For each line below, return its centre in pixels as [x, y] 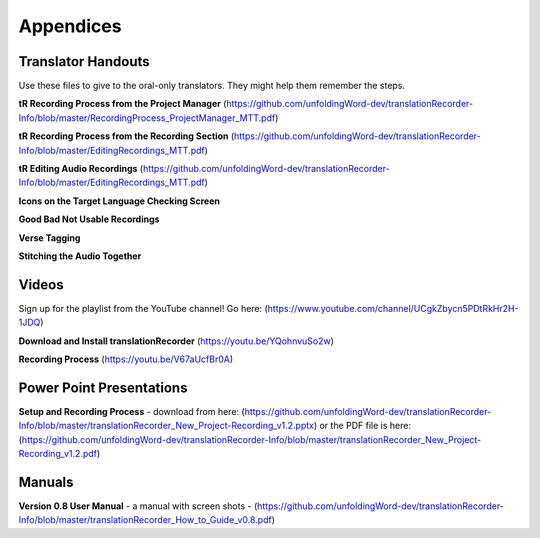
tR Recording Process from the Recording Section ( [126, 136]
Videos [41, 284]
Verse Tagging [49, 237]
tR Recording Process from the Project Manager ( [122, 104]
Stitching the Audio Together [80, 256]
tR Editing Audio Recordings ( [81, 169]
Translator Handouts [84, 61]
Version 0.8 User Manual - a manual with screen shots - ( [138, 506]
